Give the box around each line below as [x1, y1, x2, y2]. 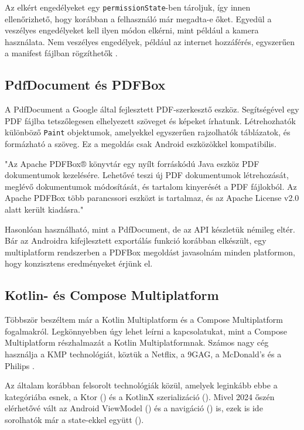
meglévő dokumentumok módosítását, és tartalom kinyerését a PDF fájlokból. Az [5, 180, 297, 192]
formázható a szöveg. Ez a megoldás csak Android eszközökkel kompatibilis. [5, 138, 276, 150]
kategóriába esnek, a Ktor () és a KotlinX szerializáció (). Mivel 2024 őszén [5, 390, 275, 402]
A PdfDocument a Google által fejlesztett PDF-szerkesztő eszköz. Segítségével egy [5, 103, 299, 115]
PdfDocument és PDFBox [5, 76, 166, 94]
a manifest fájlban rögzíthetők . [5, 47, 118, 59]
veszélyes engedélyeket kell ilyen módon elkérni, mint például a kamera [5, 24, 259, 36]
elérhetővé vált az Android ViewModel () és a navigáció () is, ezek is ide [5, 402, 263, 414]
